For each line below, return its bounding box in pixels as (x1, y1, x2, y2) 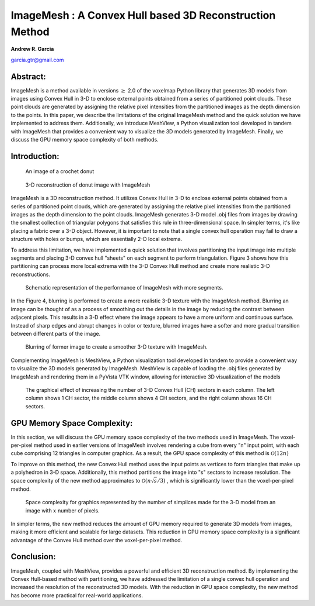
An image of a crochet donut (25, 168, 94, 175)
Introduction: (10, 151, 60, 161)
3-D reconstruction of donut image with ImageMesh (25, 181, 150, 188)
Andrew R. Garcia (10, 46, 54, 53)
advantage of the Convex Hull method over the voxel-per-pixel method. (10, 536, 183, 543)
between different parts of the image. (10, 330, 101, 338)
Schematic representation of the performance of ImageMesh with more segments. (25, 284, 223, 291)
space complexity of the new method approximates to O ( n (10, 477, 151, 484)
